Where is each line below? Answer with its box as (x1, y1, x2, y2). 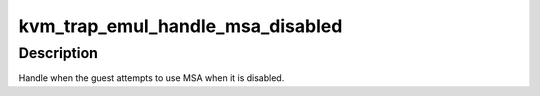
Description (18, 44, 99, 62)
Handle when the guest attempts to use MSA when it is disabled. (18, 72, 285, 84)
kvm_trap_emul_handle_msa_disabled (18, 15, 343, 37)
